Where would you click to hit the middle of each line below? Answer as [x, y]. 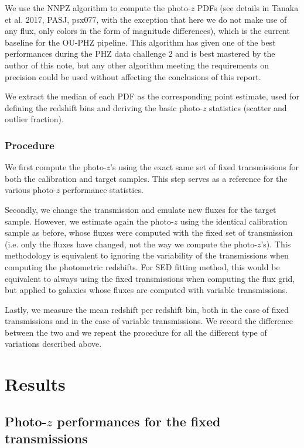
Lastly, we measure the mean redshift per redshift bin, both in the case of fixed [147, 309]
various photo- [30, 190]
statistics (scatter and [248, 107]
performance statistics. [103, 190]
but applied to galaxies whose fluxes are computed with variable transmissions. [146, 290]
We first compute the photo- [56, 167]
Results [35, 384]
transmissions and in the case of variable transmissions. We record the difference [149, 321]
